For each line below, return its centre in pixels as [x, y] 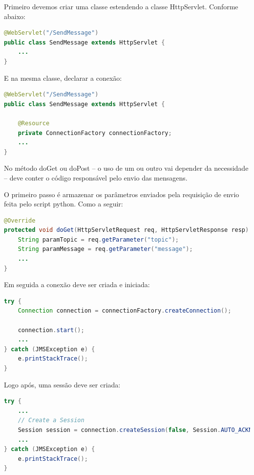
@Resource [34, 123]
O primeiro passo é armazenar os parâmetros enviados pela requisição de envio [122, 194]
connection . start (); [51, 330]
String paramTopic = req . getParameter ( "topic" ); [98, 239]
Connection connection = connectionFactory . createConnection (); [125, 311]
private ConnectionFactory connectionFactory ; [95, 133]
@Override [20, 220]
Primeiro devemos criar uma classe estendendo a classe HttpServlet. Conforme [121, 6]
